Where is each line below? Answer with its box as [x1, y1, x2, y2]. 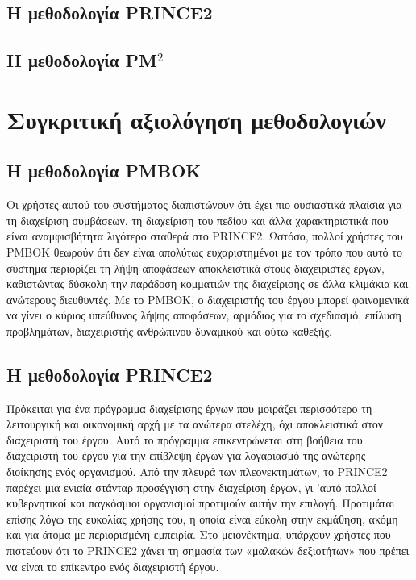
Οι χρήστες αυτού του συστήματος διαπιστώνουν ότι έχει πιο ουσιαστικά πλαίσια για [6, 196, 402, 213]
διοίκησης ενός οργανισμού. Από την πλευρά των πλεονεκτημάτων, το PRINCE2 [6, 463, 388, 480]
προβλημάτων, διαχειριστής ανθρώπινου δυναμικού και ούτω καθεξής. [6, 322, 332, 339]
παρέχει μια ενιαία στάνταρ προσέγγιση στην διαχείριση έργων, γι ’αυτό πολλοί [6, 478, 376, 495]
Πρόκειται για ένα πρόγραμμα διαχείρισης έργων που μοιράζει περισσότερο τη [6, 399, 372, 416]
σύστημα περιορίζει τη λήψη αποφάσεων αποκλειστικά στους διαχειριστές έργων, [6, 259, 385, 276]
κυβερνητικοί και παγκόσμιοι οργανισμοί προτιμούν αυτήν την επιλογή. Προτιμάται [6, 494, 395, 511]
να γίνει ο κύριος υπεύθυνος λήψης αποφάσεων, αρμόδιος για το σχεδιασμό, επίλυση [6, 307, 401, 323]
